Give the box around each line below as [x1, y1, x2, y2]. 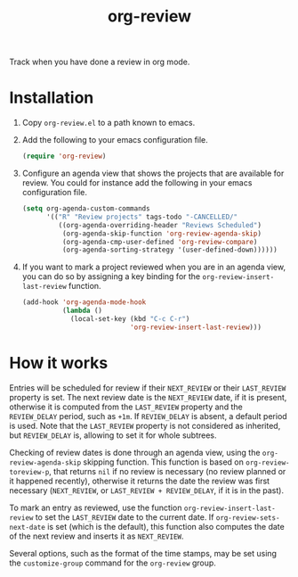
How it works [9, 352, 109, 373]
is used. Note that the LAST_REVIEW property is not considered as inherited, [9, 420, 281, 431]
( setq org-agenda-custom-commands [21, 204, 150, 213]
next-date [9, 523, 46, 532]
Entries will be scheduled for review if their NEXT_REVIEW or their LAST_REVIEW [9, 382, 286, 393]
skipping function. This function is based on [83, 457, 245, 467]
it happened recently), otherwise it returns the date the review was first [9, 475, 270, 486]
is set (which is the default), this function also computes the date [47, 521, 285, 532]
